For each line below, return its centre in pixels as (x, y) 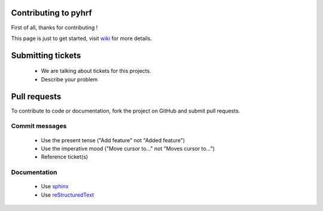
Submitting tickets (46, 55)
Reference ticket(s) (65, 157)
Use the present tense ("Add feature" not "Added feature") (113, 140)
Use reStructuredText (68, 195)
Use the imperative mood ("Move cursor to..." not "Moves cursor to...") (128, 148)
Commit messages (39, 126)
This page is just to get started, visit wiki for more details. (82, 38)
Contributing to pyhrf (51, 13)
